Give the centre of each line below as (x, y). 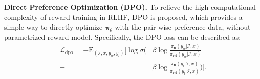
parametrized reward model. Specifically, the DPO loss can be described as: (123, 36)
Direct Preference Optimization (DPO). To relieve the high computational (130, 7)
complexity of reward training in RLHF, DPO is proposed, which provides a (123, 17)
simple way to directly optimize (53, 27)
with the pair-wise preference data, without (183, 27)
